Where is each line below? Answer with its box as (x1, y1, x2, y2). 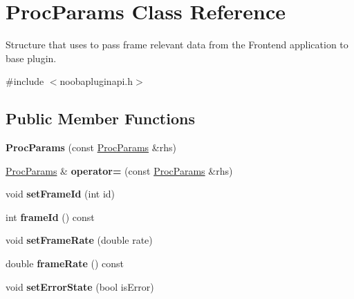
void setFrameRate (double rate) (6, 233, 153, 247)
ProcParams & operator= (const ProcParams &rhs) (6, 163, 233, 177)
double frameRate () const (6, 256, 124, 271)
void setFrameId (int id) (6, 186, 115, 201)
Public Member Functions (6, 108, 195, 129)
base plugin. (6, 50, 57, 65)
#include (6, 74, 44, 88)
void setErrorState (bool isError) (6, 279, 154, 293)
